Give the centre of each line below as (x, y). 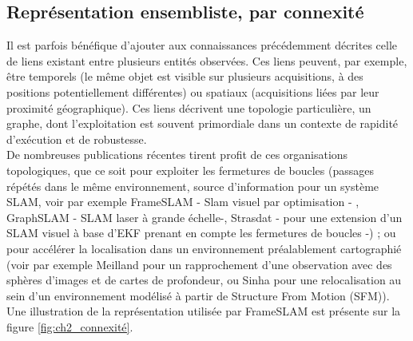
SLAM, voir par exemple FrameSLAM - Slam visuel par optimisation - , (183, 202)
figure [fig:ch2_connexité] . (70, 326)
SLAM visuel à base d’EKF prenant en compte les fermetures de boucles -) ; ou (201, 233)
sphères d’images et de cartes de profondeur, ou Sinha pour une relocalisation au (204, 280)
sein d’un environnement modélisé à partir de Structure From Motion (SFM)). (198, 295)
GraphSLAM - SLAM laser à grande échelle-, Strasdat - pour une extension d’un (205, 217)
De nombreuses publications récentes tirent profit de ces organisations (177, 155)
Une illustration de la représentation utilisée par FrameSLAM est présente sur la (204, 311)
